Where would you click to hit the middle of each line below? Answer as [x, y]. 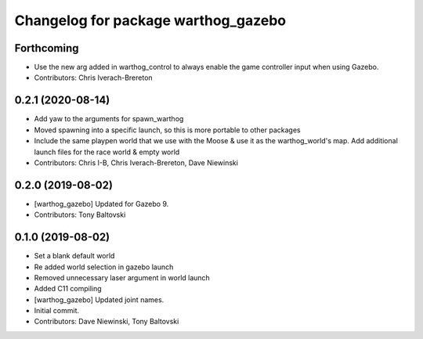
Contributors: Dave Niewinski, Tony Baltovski [107, 322]
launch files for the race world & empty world [107, 152]
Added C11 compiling [68, 289]
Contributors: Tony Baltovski [80, 215]
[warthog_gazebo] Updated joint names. [99, 299]
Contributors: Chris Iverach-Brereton [93, 78]
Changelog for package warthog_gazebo [150, 20]
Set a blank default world [74, 256]
